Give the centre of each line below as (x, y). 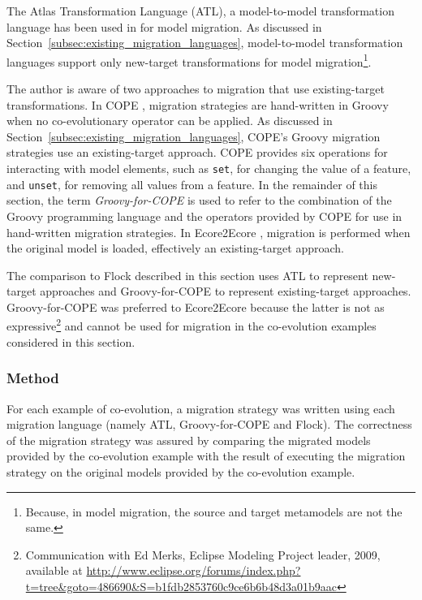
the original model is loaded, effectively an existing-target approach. (175, 248)
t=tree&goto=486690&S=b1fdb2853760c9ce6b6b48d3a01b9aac (181, 586)
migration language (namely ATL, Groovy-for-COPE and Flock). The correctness (209, 424)
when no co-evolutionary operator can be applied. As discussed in (170, 121)
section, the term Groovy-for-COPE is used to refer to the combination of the (199, 200)
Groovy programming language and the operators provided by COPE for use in (205, 216)
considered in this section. (71, 341)
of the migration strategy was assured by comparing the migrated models (189, 440)
